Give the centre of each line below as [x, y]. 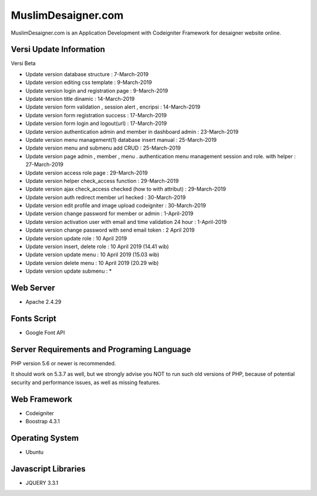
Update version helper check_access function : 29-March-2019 [102, 181]
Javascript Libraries [48, 469]
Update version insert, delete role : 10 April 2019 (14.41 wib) [97, 247]
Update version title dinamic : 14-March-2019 [80, 99]
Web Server [33, 288]
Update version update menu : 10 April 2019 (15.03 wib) [92, 254]
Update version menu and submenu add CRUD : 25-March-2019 [103, 148]
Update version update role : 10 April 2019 [76, 238]
